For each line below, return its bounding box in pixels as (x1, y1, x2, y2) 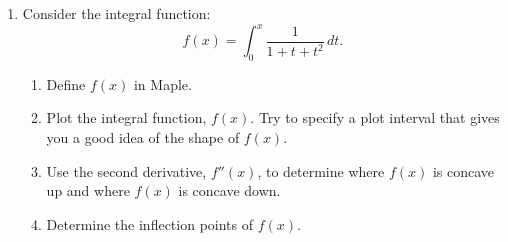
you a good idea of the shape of (46, 127, 240, 148)
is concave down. (178, 180, 281, 201)
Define (46, 73, 86, 94)
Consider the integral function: (22, 3, 211, 23)
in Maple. (133, 73, 192, 94)
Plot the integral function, (46, 107, 207, 128)
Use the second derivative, (46, 160, 207, 181)
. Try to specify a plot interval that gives (250, 107, 500, 128)
